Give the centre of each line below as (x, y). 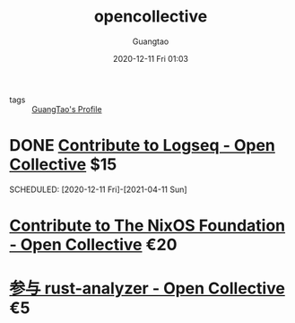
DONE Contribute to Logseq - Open (143, 146)
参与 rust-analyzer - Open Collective (147, 288)
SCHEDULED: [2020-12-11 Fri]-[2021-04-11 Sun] (98, 189)
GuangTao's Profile (67, 109)
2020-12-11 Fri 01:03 (151, 58)
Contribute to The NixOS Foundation (147, 226)
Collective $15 (63, 165)
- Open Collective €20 (93, 245)
